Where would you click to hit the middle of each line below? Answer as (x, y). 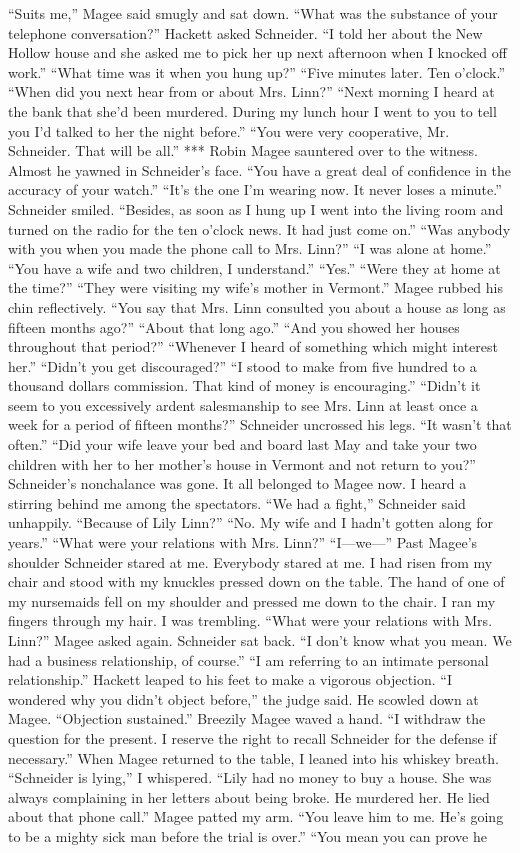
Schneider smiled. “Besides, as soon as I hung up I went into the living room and (256, 208)
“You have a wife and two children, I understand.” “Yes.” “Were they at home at (254, 267)
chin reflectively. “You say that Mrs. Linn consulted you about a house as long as (257, 306)
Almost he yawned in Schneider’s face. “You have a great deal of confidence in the (260, 169)
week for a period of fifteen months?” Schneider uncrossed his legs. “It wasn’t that (260, 424)
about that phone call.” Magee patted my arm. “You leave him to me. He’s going (256, 816)
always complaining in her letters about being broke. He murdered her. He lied (249, 796)
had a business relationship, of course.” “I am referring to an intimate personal (248, 659)
